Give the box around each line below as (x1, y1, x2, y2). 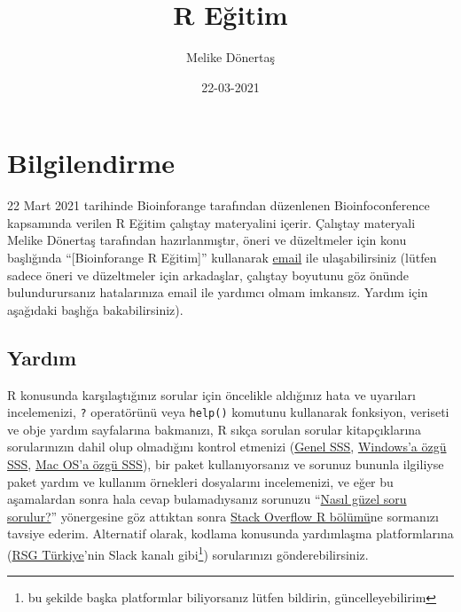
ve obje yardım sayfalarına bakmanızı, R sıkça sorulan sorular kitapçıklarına (7, 420, 422, 438)
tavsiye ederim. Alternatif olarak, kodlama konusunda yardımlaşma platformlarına (7, 524, 454, 543)
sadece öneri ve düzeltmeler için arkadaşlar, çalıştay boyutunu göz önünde (7, 265, 410, 284)
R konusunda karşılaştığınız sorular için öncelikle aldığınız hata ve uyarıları (7, 385, 416, 404)
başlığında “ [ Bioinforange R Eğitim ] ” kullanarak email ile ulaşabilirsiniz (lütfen (7, 248, 437, 267)
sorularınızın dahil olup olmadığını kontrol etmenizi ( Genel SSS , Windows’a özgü (7, 437, 447, 456)
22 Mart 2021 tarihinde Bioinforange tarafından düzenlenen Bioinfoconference (7, 196, 430, 215)
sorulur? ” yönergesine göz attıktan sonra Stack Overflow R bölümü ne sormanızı (7, 506, 439, 525)
